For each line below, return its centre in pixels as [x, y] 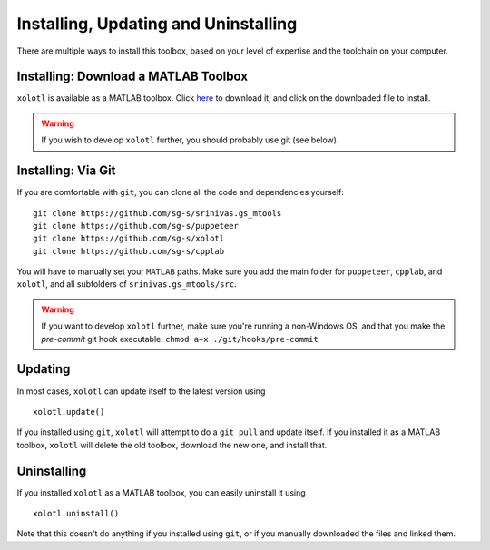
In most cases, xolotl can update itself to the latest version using [141, 391]
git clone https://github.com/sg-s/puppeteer [136, 226]
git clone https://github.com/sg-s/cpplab [129, 251]
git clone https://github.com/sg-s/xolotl [129, 239]
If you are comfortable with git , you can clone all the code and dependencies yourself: [181, 192]
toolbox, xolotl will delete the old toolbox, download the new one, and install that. [172, 445]
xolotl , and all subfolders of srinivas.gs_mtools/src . [127, 284]
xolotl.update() [69, 412]
